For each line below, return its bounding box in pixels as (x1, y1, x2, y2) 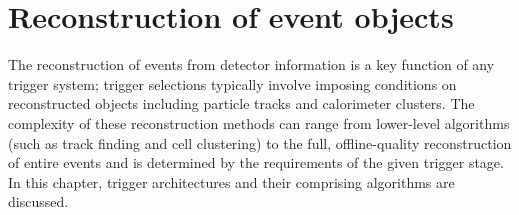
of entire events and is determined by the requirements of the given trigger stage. (8, 152, 504, 173)
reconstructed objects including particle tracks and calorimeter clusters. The (8, 93, 475, 114)
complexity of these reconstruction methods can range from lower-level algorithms (8, 112, 510, 133)
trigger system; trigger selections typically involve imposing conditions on (8, 73, 457, 94)
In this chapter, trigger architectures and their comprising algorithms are (8, 171, 455, 192)
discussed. (8, 191, 69, 212)
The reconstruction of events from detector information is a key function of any (8, 54, 495, 75)
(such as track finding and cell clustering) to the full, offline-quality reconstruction (8, 132, 512, 153)
